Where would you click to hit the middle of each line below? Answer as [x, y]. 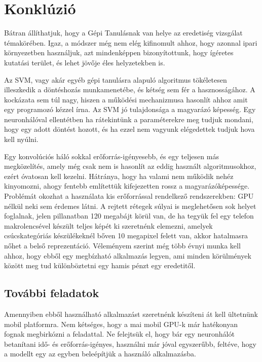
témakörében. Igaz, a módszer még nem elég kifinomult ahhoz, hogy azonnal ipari [131, 42]
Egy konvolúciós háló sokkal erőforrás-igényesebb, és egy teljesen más [111, 156]
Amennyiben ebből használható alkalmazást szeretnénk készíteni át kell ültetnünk [131, 314]
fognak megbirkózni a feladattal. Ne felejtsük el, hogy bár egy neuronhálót [119, 334]
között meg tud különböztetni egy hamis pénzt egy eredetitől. [100, 265]
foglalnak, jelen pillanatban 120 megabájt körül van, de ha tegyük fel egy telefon [129, 216]
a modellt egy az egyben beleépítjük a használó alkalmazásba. [100, 354]
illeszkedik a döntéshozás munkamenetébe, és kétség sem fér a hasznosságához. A [130, 89]
